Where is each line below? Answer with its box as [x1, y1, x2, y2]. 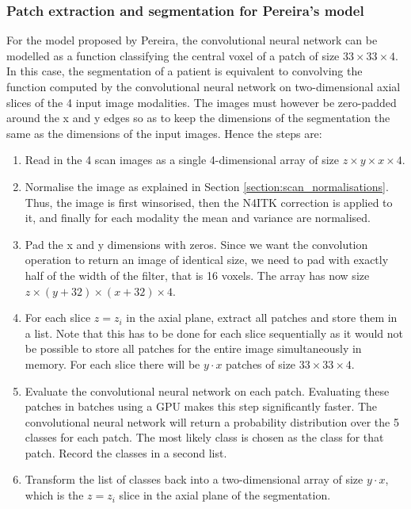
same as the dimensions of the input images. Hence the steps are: [6, 124, 322, 141]
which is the [25, 487, 84, 503]
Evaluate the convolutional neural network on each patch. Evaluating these [25, 382, 390, 399]
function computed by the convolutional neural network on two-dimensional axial [6, 78, 401, 94]
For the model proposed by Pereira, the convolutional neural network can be [6, 32, 378, 48]
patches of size [226, 355, 296, 372]
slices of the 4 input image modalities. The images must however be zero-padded [6, 94, 397, 110]
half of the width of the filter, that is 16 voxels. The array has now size [25, 266, 370, 283]
